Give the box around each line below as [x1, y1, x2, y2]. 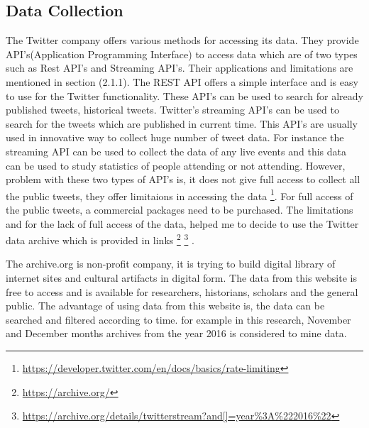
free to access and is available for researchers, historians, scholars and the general [6, 284, 358, 299]
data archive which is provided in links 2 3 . [6, 231, 194, 247]
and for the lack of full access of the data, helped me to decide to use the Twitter [6, 216, 359, 231]
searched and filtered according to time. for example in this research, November [6, 312, 351, 327]
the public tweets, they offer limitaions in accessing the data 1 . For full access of [6, 186, 353, 203]
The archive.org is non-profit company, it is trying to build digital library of [6, 256, 336, 271]
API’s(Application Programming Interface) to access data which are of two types [6, 46, 358, 61]
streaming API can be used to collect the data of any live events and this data [6, 143, 347, 158]
